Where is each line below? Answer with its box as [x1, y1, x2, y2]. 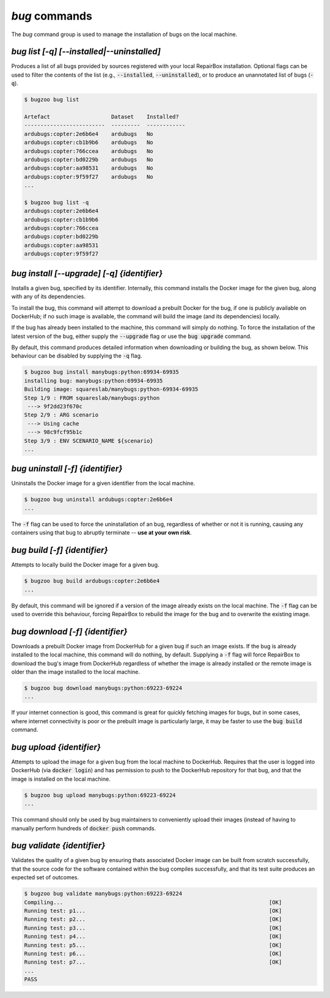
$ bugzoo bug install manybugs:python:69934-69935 [24, 369, 180, 376]
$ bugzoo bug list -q [24, 199, 89, 206]
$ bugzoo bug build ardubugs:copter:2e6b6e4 [24, 577, 160, 585]
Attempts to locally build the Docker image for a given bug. [11, 561, 159, 569]
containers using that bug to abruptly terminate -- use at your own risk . [11, 529, 192, 536]
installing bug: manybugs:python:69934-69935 [24, 377, 163, 384]
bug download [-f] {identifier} [11, 626, 128, 637]
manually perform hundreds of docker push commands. [11, 824, 156, 832]
